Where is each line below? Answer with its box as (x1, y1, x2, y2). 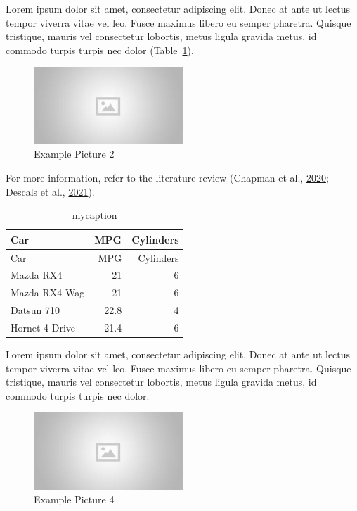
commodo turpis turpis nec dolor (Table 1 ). (6, 42, 194, 57)
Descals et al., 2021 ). (6, 184, 95, 198)
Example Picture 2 (34, 146, 115, 161)
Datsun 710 (11, 303, 60, 317)
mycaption (72, 208, 117, 222)
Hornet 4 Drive (11, 320, 76, 334)
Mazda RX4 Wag (11, 285, 85, 300)
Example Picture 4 (34, 492, 115, 507)
